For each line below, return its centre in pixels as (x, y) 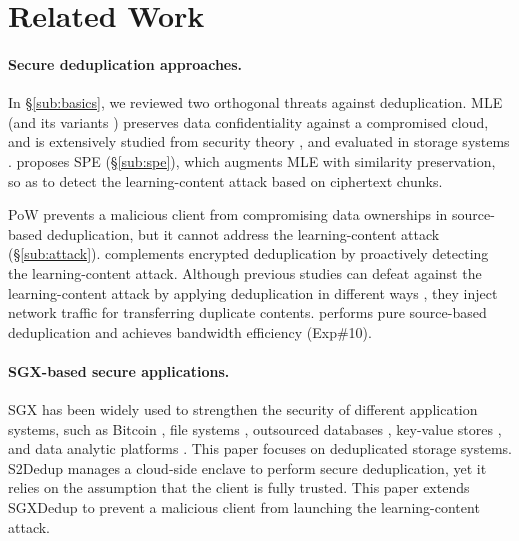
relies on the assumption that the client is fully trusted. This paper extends (239, 487)
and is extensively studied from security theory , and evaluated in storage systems (259, 141)
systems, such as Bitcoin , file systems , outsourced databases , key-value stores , (255, 428)
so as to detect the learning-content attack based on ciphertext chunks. (225, 180)
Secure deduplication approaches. (125, 63)
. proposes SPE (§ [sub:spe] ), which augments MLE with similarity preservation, (252, 160)
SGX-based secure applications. (119, 370)
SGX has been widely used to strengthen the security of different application (243, 409)
